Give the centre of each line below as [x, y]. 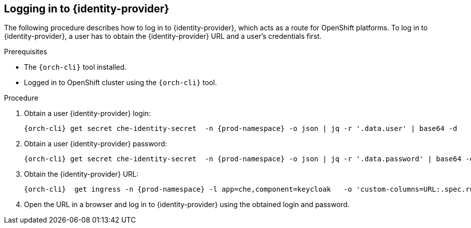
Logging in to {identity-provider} [87, 9]
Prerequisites [26, 52]
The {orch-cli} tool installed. [75, 67]
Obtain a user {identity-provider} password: [96, 144]
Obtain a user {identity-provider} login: [88, 114]
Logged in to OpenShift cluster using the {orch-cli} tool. [120, 83]
